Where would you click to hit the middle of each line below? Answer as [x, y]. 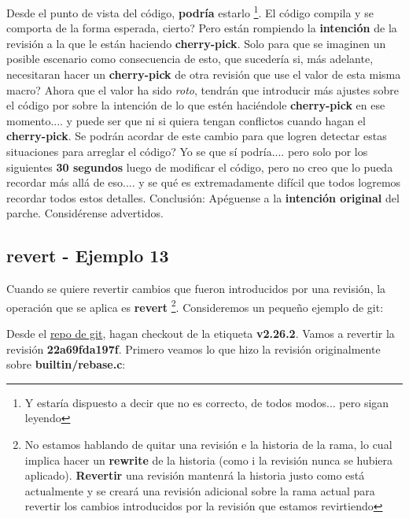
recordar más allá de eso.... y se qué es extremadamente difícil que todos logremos [204, 182]
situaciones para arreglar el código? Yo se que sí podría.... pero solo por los [187, 151]
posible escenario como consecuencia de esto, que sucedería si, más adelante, [190, 59]
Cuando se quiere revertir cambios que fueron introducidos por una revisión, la [196, 289]
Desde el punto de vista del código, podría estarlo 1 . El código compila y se [190, 11]
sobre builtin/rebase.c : [66, 364]
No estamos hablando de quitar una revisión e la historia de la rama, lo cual [208, 444]
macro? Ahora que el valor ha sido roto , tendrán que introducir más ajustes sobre [203, 89]
